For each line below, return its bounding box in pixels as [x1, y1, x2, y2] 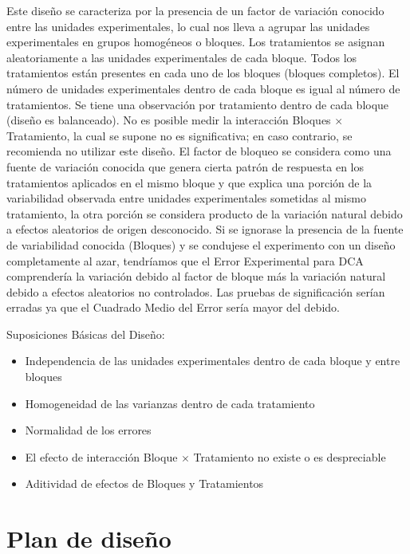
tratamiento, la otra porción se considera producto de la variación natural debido [6, 205, 403, 222]
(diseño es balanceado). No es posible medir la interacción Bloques [6, 112, 331, 128]
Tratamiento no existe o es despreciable [193, 448, 386, 465]
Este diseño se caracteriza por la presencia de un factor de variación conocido [6, 2, 384, 18]
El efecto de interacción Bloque [25, 448, 178, 465]
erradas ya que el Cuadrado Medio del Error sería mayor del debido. [6, 299, 340, 316]
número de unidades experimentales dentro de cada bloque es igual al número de [6, 80, 400, 96]
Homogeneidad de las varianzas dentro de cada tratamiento [25, 395, 315, 411]
